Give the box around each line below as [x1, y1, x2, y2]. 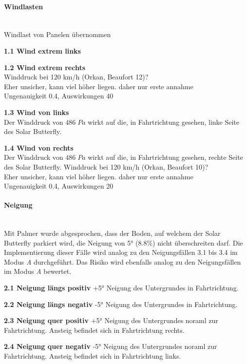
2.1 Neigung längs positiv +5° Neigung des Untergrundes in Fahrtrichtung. [4, 283, 239, 293]
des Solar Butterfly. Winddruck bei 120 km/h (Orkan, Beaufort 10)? [4, 161, 209, 172]
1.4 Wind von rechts [4, 142, 74, 153]
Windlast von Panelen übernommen [4, 29, 111, 39]
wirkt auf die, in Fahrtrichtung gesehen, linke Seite [88, 116, 240, 127]
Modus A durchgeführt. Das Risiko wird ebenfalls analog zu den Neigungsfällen [4, 256, 241, 267]
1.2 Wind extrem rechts [4, 62, 86, 72]
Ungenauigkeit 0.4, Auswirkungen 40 [4, 91, 114, 101]
